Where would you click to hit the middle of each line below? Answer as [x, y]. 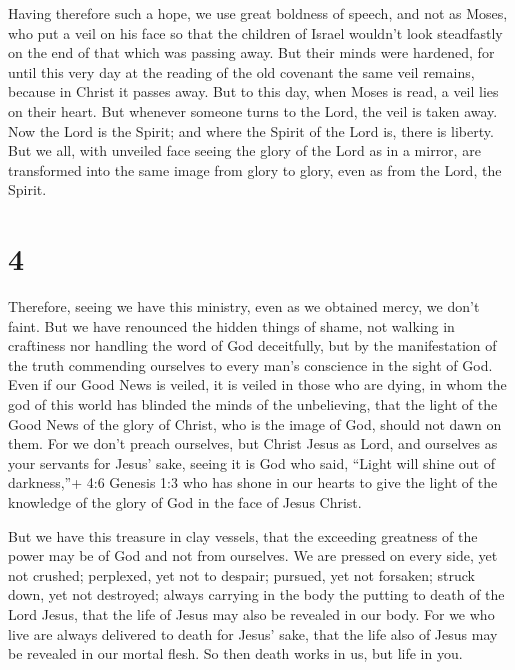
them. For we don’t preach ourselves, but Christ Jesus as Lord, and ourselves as [253, 443]
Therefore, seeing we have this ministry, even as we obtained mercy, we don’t [244, 306]
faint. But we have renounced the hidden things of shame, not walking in [231, 325]
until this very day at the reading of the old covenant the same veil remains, [241, 71]
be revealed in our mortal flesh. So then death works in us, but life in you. [235, 653]
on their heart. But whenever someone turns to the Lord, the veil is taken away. [253, 110]
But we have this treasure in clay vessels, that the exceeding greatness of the [243, 535]
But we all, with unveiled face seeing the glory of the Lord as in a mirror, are [244, 150]
